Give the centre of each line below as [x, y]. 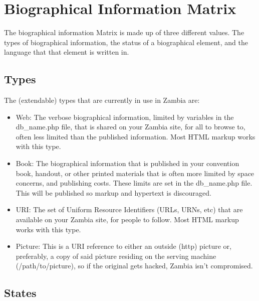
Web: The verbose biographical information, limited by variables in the [125, 117]
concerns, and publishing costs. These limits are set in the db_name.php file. [134, 183]
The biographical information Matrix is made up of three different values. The [124, 32]
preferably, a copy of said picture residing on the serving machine [116, 256]
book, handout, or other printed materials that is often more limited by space [135, 173]
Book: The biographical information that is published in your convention [127, 163]
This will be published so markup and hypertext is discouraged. [114, 192]
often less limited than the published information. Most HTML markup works [136, 136]
